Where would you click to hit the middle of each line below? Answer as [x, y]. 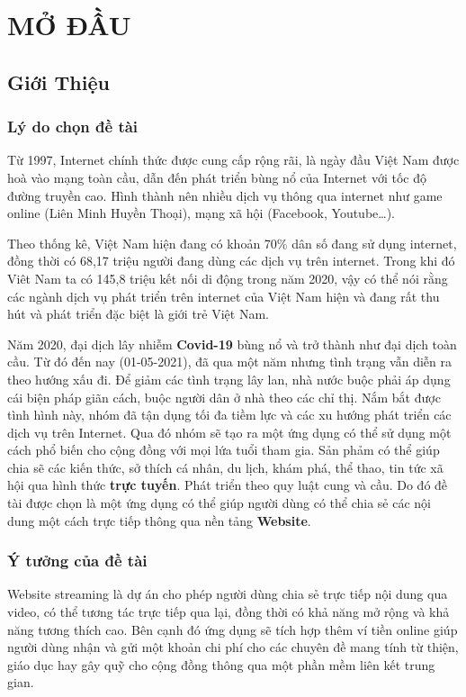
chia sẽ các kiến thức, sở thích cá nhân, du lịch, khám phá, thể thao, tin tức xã [225, 467]
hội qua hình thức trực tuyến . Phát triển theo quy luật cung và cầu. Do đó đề [228, 485]
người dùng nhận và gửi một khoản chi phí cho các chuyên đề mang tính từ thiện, [233, 647]
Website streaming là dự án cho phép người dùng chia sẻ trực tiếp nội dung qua [228, 594]
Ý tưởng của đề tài [77, 561]
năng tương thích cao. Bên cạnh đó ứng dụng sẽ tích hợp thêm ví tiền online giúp [233, 629]
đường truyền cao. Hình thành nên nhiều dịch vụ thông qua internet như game [225, 195]
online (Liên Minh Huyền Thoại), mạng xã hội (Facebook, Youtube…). [202, 213]
